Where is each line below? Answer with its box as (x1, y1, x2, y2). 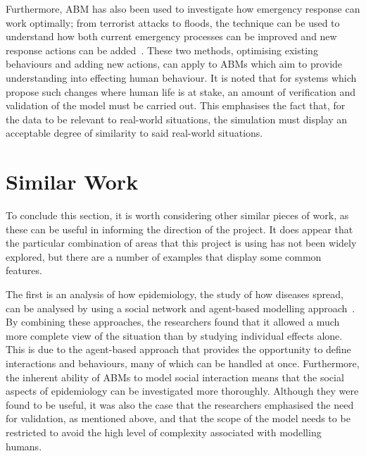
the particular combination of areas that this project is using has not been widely (6, 235, 357, 250)
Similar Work (6, 167, 139, 196)
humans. (6, 438, 42, 453)
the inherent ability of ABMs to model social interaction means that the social (6, 369, 344, 384)
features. (6, 263, 42, 278)
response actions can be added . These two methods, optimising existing (6, 42, 318, 57)
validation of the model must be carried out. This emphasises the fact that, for (6, 98, 346, 113)
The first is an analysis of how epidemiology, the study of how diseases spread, (6, 287, 343, 302)
